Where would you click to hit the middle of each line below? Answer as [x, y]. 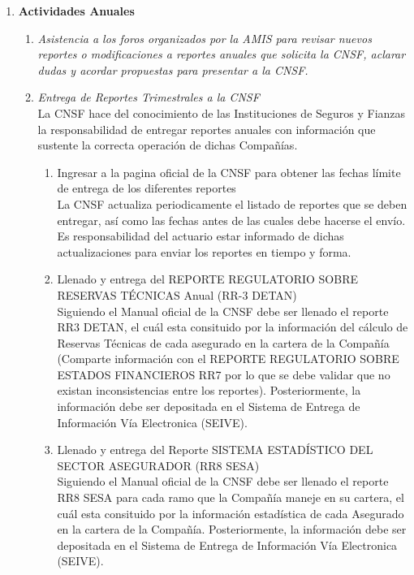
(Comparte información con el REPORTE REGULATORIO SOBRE [228, 359]
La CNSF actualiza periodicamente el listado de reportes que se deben [232, 203]
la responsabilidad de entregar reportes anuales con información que [207, 129]
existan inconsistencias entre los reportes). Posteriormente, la [209, 390]
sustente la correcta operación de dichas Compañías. [168, 145]
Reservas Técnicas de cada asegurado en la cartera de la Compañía [223, 342]
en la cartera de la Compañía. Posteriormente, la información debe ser [232, 529]
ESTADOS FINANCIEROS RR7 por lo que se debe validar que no [224, 374]
